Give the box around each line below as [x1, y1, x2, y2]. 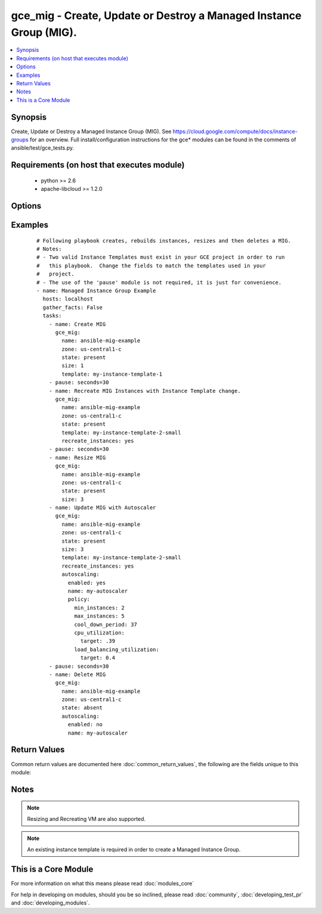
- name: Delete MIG [48, 671, 106, 678]
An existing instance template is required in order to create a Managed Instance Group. [27, 845, 241, 853]
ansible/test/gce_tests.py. [11, 144, 75, 151]
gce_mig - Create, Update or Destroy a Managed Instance [11, 9, 302, 22]
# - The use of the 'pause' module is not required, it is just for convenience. [36, 279, 282, 286]
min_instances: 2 [74, 604, 125, 611]
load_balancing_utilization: [74, 646, 159, 653]
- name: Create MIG [48, 321, 106, 327]
